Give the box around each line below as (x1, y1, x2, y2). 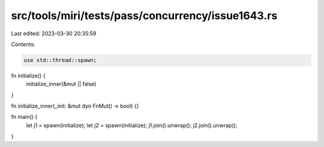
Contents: (11, 41, 35, 48)
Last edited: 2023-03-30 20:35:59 (11, 30, 97, 37)
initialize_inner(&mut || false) (26, 81, 97, 88)
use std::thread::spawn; (23, 57, 97, 63)
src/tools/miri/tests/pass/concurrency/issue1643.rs (11, 9, 278, 22)
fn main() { (11, 114, 38, 121)
